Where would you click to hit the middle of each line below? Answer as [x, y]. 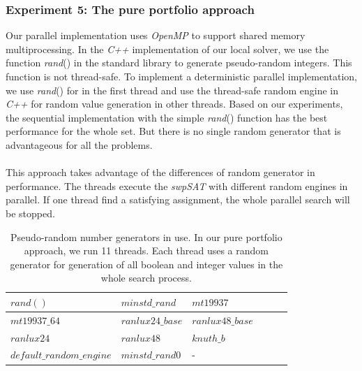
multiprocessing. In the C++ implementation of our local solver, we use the [167, 49]
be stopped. [30, 213]
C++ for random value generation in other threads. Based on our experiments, [174, 104]
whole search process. [146, 278]
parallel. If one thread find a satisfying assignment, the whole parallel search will [178, 199]
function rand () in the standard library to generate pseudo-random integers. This [179, 63]
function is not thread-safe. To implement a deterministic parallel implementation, [181, 76]
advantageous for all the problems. [79, 144]
